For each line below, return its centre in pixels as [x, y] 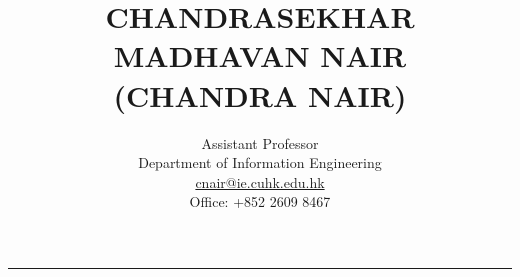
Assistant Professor [260, 142]
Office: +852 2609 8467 [260, 201]
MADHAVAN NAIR [260, 55]
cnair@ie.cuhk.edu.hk [260, 181]
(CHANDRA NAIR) [260, 94]
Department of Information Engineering [260, 162]
